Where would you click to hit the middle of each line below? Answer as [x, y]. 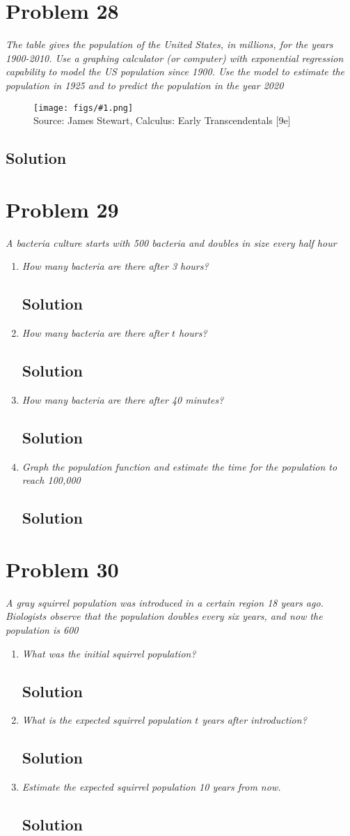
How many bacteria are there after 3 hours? [115, 266]
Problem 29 [62, 209]
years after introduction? [254, 720]
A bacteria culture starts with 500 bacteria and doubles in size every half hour [171, 242]
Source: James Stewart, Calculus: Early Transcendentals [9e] [162, 120]
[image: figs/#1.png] [83, 108]
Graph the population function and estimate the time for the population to [180, 466]
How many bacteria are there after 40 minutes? [123, 399]
